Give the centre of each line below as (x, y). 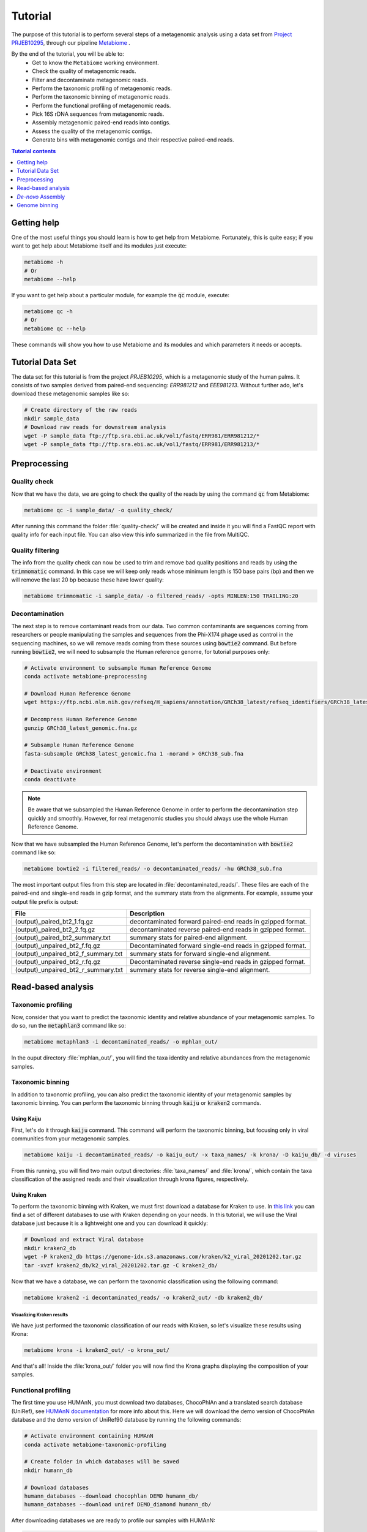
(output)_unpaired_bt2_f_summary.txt (69, 954)
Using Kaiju (26, 1119)
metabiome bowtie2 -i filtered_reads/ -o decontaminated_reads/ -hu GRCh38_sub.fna (153, 868)
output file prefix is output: (45, 901)
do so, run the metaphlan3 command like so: (69, 1026)
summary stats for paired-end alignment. (188, 938)
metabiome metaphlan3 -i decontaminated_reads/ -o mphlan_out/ (121, 1042)
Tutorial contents (34, 151)
